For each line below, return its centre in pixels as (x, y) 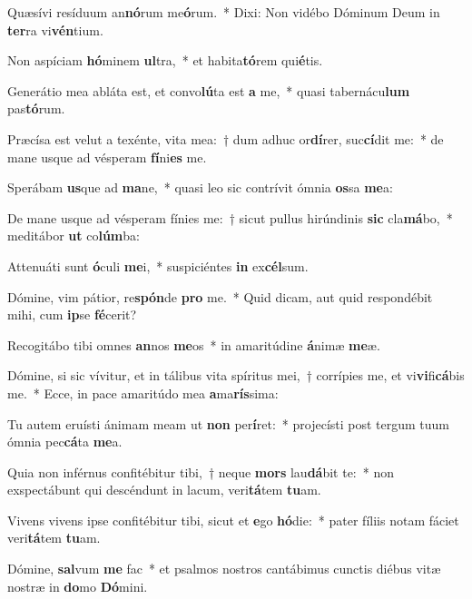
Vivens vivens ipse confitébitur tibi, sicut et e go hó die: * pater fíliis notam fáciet (233, 520)
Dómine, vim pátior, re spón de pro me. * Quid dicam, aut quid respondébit (220, 296)
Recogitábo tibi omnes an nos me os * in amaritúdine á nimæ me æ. (194, 344)
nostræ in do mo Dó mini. (78, 586)
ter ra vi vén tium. (55, 29)
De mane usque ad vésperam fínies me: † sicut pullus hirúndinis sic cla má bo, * (230, 217)
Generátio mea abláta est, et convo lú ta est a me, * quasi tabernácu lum (209, 90)
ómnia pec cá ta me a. (65, 442)
